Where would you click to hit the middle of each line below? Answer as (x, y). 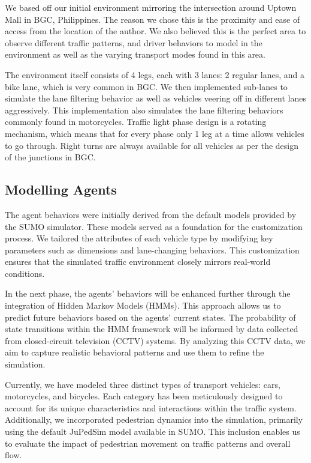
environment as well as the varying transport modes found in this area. (135, 54)
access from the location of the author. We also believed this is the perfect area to (155, 31)
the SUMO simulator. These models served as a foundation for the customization (154, 226)
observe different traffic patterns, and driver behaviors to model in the (134, 42)
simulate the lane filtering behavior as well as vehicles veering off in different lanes (155, 98)
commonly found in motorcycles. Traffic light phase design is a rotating (136, 122)
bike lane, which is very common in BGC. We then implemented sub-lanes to (146, 86)
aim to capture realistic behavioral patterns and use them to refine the (135, 352)
